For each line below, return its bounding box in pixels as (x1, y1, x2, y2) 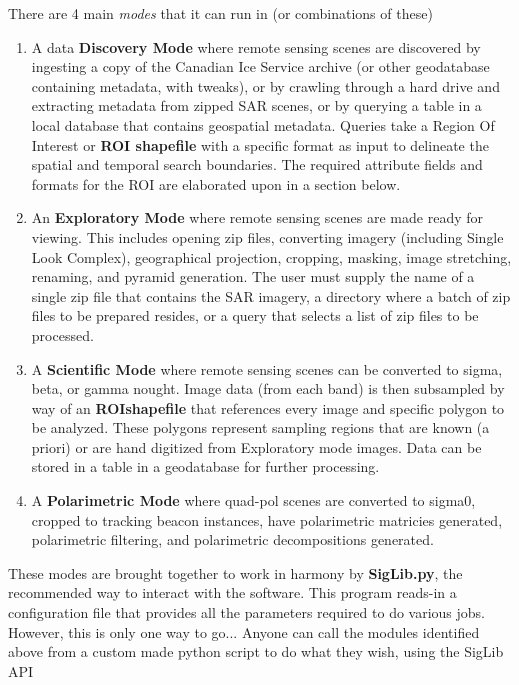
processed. (31, 324, 94, 345)
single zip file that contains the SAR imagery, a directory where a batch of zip (31, 285, 511, 306)
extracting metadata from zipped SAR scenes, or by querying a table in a (31, 95, 482, 116)
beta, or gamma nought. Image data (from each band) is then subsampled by (31, 378, 505, 399)
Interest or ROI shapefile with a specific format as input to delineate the (31, 134, 489, 155)
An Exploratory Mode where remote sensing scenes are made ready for (31, 207, 483, 228)
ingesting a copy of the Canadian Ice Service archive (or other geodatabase (31, 56, 490, 77)
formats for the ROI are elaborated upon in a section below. (31, 173, 401, 194)
